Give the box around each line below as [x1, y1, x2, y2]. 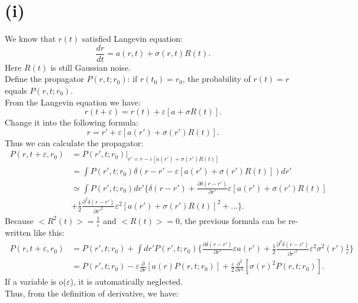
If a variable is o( [5, 275, 67, 288]
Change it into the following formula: [5, 116, 138, 129]
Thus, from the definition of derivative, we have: [5, 286, 178, 299]
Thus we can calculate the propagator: [5, 136, 144, 149]
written [5, 226, 31, 238]
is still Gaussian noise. [50, 61, 131, 73]
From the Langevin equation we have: [5, 95, 141, 108]
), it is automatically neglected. [70, 275, 183, 288]
